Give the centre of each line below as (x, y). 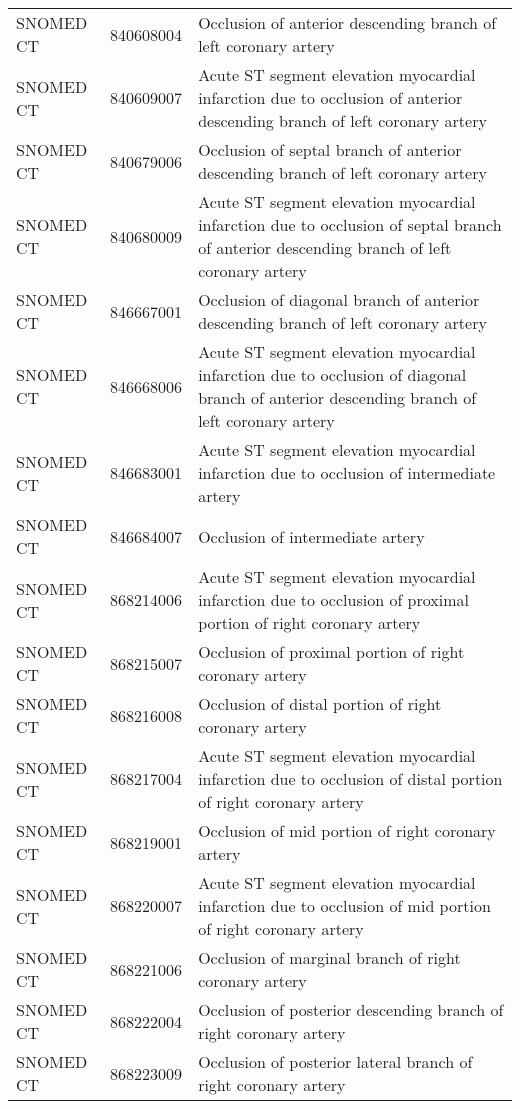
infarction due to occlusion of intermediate (347, 472)
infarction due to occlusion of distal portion (350, 778)
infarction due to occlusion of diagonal (332, 374)
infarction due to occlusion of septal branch (350, 224)
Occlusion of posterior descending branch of (351, 1009)
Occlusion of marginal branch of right (329, 957)
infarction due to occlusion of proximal (334, 599)
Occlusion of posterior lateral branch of (335, 1061)
